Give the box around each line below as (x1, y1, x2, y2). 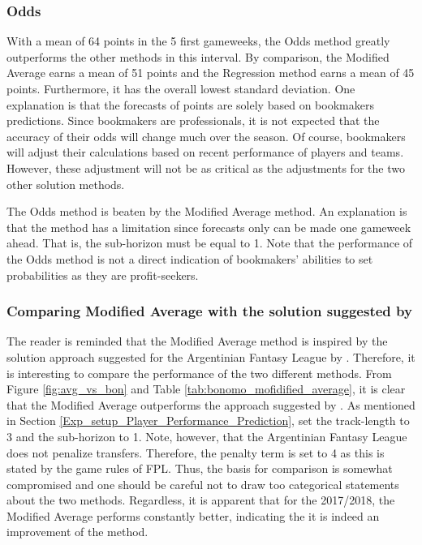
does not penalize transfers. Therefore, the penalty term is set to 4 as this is (6, 444, 385, 461)
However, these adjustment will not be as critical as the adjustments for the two (6, 159, 405, 176)
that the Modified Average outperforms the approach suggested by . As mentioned (6, 396, 416, 413)
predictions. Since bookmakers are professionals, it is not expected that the (6, 112, 380, 129)
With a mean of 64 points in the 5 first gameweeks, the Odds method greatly (6, 32, 390, 49)
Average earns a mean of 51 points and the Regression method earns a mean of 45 (6, 64, 415, 81)
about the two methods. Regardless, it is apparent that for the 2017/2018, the (6, 491, 395, 509)
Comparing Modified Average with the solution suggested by (6, 301, 412, 321)
